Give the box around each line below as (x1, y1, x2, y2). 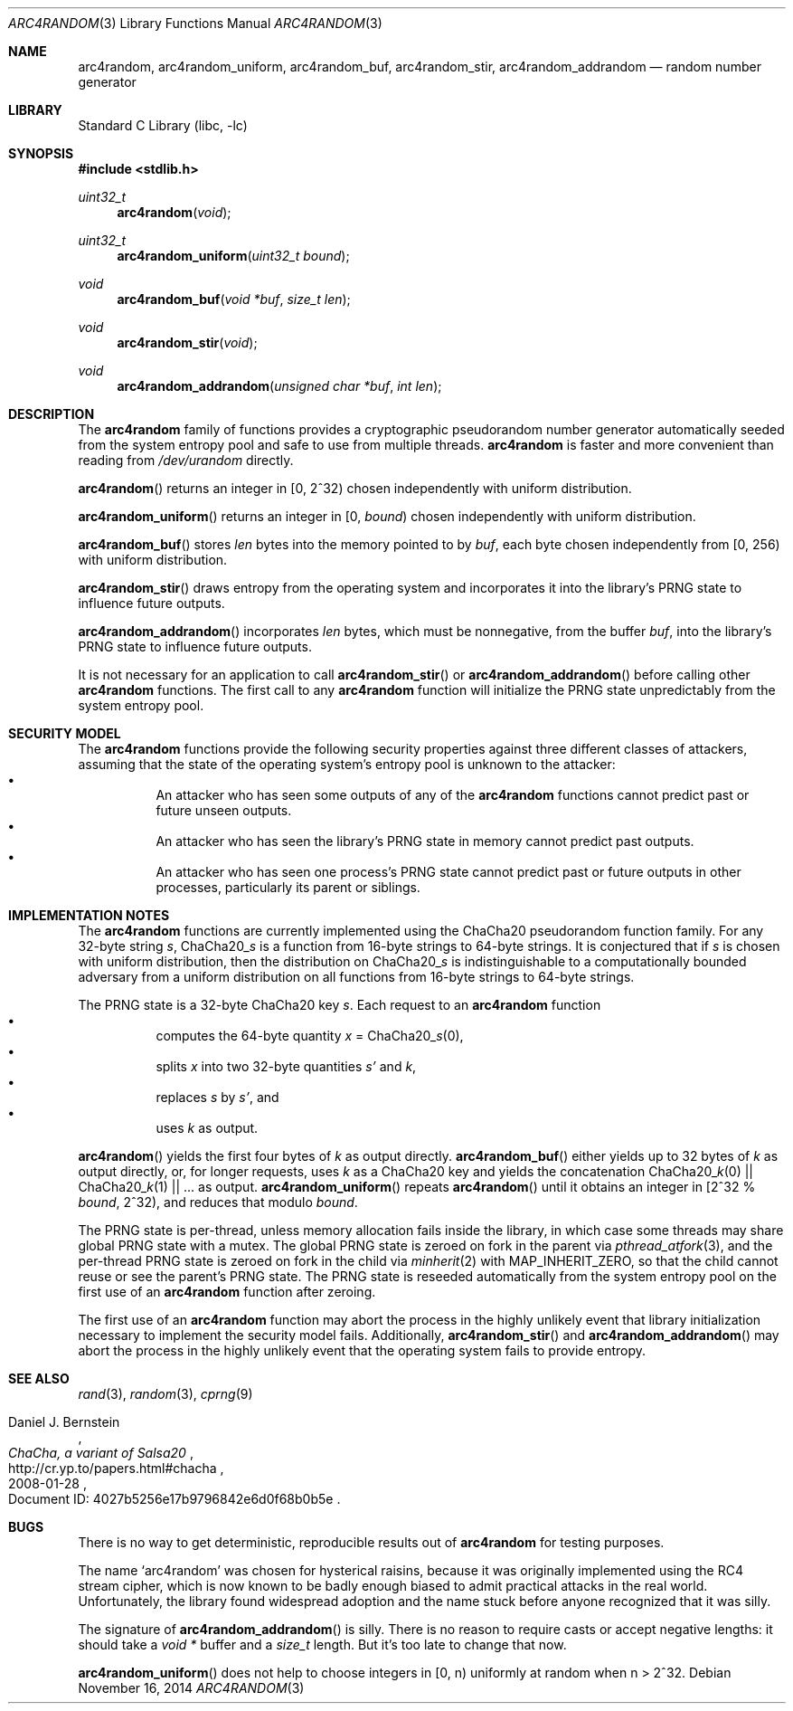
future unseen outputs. (156, 803, 292, 818)
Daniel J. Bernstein (8, 1414, 120, 1430)
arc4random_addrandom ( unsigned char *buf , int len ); (117, 378, 442, 394)
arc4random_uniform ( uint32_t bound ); (117, 248, 350, 263)
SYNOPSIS (8, 146, 74, 161)
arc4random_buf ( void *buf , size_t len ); (117, 291, 351, 307)
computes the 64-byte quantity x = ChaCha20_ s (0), (156, 1028, 464, 1043)
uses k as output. (156, 1120, 259, 1136)
